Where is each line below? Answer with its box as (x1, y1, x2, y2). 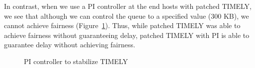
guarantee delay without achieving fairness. (4, 39, 135, 50)
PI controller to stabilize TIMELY (24, 56, 128, 66)
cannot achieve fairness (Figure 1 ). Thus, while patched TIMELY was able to (4, 20, 241, 31)
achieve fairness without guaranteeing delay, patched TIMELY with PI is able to (4, 30, 250, 40)
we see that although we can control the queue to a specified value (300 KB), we (4, 10, 249, 21)
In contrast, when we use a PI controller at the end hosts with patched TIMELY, (4, 1, 252, 11)
